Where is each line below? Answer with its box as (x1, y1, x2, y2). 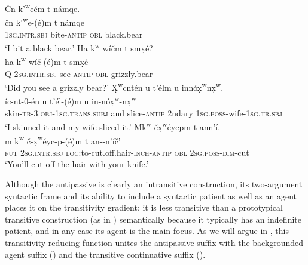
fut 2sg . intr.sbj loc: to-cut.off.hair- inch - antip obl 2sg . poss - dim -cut (5, 146, 249, 158)
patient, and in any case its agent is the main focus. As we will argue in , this (5, 224, 289, 237)
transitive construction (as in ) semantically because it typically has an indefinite (5, 212, 301, 225)
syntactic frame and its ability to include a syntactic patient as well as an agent (5, 189, 297, 202)
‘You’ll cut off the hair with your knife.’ (5, 158, 149, 170)
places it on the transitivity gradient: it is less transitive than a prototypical (5, 201, 283, 214)
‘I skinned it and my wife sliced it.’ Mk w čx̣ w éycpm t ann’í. (5, 119, 221, 132)
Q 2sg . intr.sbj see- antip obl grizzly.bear (5, 67, 153, 79)
